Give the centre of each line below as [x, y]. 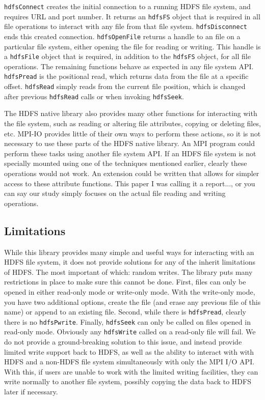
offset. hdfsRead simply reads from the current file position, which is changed [125, 86]
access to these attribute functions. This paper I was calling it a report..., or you [130, 183]
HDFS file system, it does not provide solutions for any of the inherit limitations [130, 262]
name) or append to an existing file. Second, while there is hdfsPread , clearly [125, 312]
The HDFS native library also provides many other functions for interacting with [131, 113]
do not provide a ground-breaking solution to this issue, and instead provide [123, 342]
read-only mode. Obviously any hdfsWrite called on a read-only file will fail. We [130, 332]
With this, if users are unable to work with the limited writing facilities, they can [131, 371]
